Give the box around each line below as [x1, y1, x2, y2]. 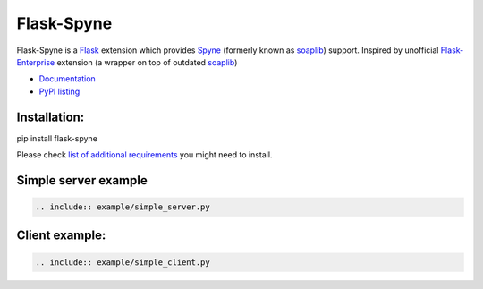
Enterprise [16, 56, 55, 67]
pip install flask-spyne [16, 132, 98, 143]
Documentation [38, 73, 96, 84]
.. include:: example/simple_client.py [35, 257, 210, 268]
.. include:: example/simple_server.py [35, 202, 210, 212]
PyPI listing [38, 86, 80, 97]
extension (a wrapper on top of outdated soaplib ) [56, 56, 238, 67]
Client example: [16, 228, 106, 243]
